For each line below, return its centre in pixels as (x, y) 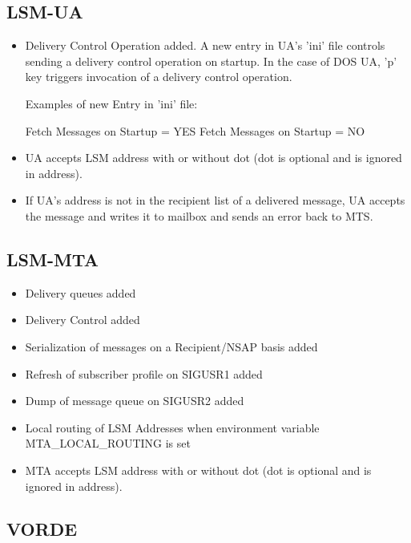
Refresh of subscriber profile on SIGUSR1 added (144, 373)
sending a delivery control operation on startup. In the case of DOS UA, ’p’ (211, 61)
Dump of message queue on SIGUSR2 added (135, 401)
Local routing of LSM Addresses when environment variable (172, 427)
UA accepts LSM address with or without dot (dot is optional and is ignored (214, 158)
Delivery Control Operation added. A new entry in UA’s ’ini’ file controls (205, 45)
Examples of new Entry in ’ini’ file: (111, 103)
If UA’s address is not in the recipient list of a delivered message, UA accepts (215, 200)
